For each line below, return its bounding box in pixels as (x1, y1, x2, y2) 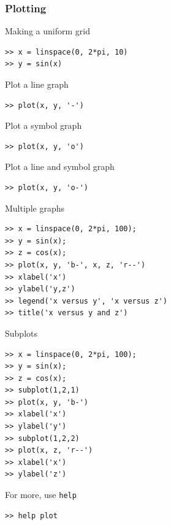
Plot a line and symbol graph (5, 160, 115, 173)
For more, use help (5, 488, 77, 501)
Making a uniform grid (5, 25, 90, 37)
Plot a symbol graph (5, 119, 82, 132)
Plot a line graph (5, 78, 69, 90)
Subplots (5, 326, 37, 339)
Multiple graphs (5, 201, 64, 214)
